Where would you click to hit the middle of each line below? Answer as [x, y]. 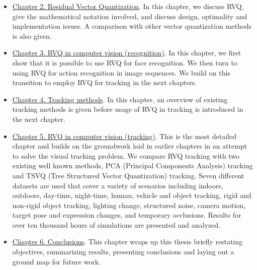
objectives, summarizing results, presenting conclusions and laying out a [123, 252]
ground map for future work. [56, 261]
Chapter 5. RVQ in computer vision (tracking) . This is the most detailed [124, 136]
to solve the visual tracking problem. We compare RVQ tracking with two [126, 155]
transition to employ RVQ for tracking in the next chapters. [105, 82]
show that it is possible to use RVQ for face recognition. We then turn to [125, 62]
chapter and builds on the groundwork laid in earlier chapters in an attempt [130, 146]
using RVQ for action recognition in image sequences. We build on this [121, 72]
